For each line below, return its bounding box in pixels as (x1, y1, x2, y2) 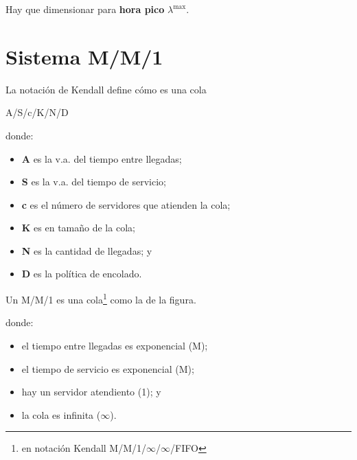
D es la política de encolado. (21, 266, 142, 281)
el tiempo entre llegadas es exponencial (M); (21, 338, 208, 352)
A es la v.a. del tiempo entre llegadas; (21, 151, 182, 165)
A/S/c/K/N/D (5, 105, 69, 119)
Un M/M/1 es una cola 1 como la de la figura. (5, 290, 196, 306)
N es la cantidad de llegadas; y (21, 243, 152, 257)
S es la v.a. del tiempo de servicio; (21, 174, 166, 189)
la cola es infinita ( (21, 407, 101, 422)
